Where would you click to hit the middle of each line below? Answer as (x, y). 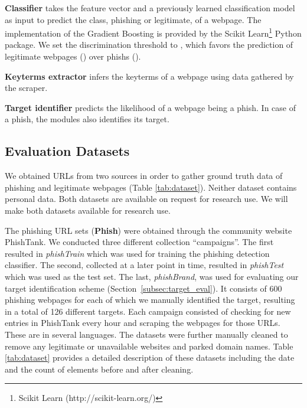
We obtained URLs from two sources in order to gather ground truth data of (144, 176)
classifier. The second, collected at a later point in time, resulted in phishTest (144, 265)
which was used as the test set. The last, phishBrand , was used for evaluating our (152, 276)
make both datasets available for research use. (88, 210)
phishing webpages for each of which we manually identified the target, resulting (150, 300)
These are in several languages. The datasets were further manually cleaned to (146, 334)
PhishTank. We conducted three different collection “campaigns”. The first (139, 242)
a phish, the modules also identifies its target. (87, 119)
